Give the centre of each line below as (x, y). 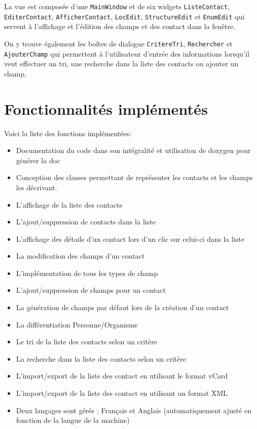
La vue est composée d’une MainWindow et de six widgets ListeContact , (117, 6)
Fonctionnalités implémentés (106, 108)
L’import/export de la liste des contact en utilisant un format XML (122, 393)
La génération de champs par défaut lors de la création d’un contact (122, 307)
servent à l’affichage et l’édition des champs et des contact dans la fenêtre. (120, 26)
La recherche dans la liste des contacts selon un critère (101, 358)
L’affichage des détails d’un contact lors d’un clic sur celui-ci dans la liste (130, 238)
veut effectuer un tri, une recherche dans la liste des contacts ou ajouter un (121, 64)
